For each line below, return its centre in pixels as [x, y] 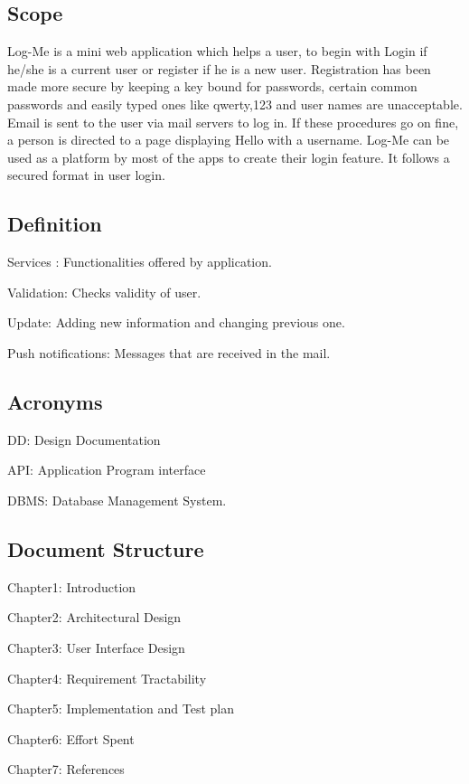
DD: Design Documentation [84, 439]
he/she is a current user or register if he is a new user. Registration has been [219, 68]
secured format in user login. [86, 175]
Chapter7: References [66, 769]
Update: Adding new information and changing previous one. [176, 322]
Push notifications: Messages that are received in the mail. [169, 352]
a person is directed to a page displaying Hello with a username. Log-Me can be [229, 140]
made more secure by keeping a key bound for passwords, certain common [212, 86]
